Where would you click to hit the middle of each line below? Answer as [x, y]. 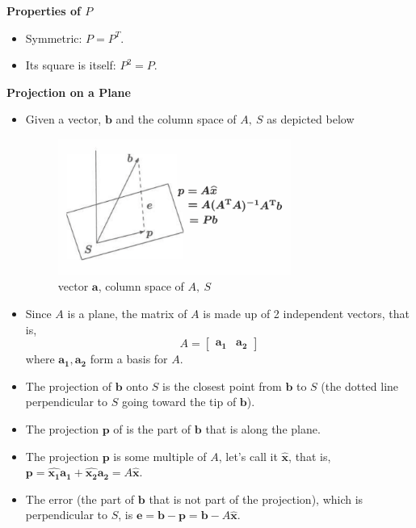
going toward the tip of [179, 402]
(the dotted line [360, 386]
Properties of [44, 10]
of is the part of [152, 428]
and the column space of [176, 119]
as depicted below [311, 119]
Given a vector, [63, 119]
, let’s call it [248, 456]
